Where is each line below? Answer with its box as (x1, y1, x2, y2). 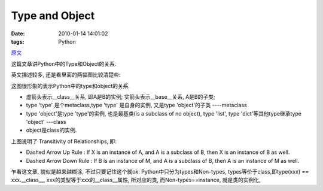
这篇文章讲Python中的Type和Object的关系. (11, 60, 117, 67)
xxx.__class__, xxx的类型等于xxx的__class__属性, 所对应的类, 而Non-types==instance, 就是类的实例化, (11, 177, 261, 184)
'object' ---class (26, 119, 66, 126)
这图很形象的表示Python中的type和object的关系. (11, 82, 130, 89)
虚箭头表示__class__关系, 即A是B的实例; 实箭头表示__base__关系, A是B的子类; (26, 93, 215, 100)
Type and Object (11, 9, 95, 22)
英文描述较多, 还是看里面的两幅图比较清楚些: (11, 71, 121, 78)
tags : (11, 38, 25, 45)
